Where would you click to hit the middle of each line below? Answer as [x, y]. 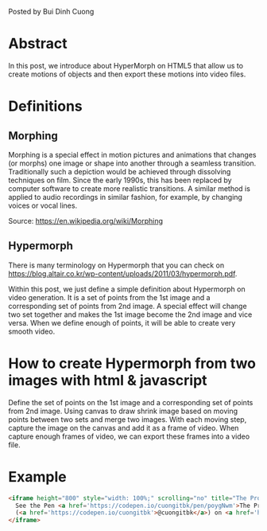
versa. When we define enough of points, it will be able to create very [122, 322]
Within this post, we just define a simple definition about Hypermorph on [127, 289]
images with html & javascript [108, 380]
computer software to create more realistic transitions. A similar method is [129, 188]
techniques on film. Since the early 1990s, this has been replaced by [120, 180]
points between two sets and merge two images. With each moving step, [128, 419]
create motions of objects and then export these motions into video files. [127, 74]
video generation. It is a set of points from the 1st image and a [109, 297]
